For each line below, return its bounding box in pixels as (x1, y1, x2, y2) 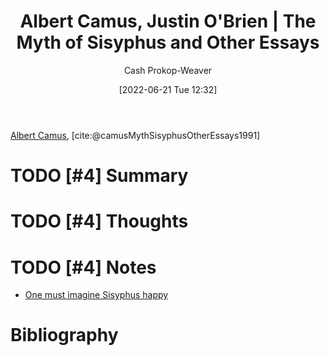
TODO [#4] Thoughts (10, 210, 189, 233)
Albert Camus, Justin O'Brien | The (19, 10, 317, 33)
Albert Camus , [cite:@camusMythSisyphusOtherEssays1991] (10, 129, 261, 141)
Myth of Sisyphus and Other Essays (16, 31, 320, 54)
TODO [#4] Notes (10, 256, 157, 279)
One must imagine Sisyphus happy (24, 289, 169, 301)
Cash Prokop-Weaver (123, 64, 213, 76)
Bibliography (10, 324, 119, 347)
